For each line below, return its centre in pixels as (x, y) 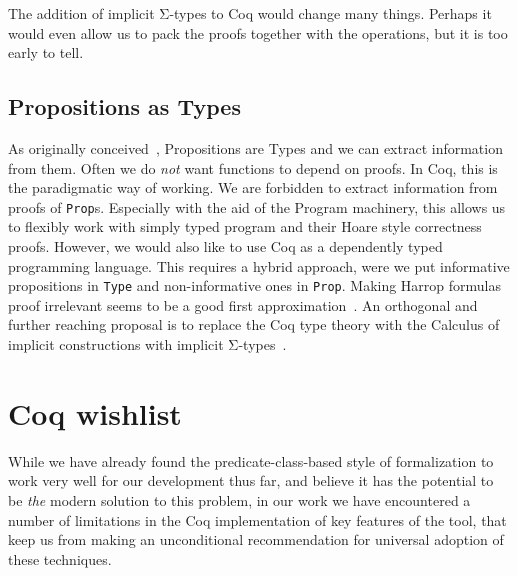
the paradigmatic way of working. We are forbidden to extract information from (253, 187)
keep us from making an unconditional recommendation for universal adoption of (256, 539)
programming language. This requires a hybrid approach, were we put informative (259, 265)
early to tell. (46, 52)
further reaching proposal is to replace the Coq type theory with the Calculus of (254, 324)
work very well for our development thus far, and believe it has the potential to (251, 480)
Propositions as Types (124, 106)
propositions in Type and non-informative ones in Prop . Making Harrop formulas (255, 285)
